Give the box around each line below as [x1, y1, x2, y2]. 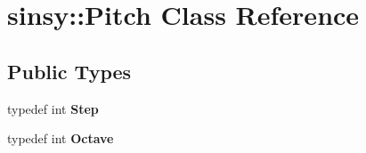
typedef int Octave [7, 129, 114, 148]
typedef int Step [7, 99, 99, 117]
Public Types [7, 57, 132, 85]
